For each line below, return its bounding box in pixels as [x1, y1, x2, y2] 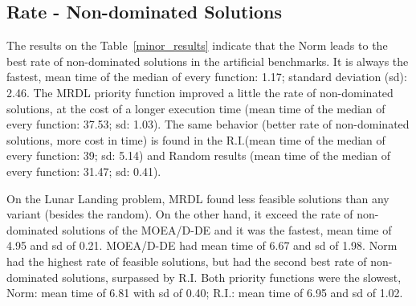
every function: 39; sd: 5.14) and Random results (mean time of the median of [6, 147, 391, 164]
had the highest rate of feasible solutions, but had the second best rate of [6, 252, 367, 269]
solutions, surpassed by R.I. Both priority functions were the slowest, [62, 268, 402, 285]
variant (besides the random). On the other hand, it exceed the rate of [6, 206, 353, 222]
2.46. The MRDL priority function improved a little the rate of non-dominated [6, 84, 394, 100]
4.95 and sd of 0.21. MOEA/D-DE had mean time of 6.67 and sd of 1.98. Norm [6, 237, 398, 254]
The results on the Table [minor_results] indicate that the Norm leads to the [6, 37, 388, 54]
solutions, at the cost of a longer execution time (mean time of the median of [6, 100, 385, 116]
